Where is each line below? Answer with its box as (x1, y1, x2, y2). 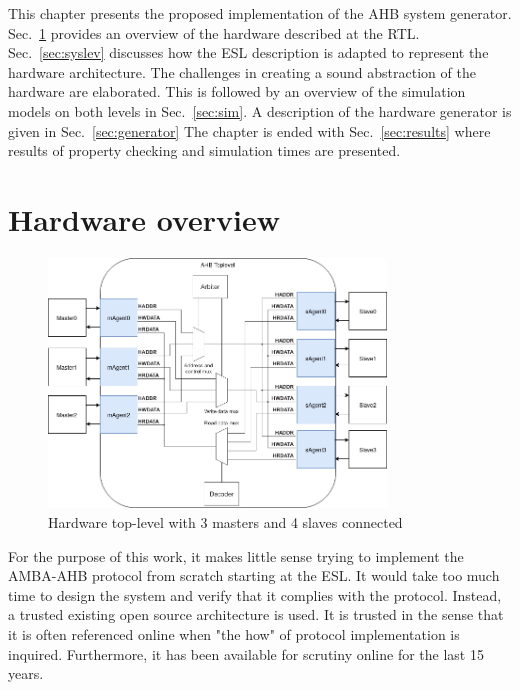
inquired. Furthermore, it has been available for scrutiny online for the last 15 (8, 643, 484, 664)
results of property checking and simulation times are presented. (8, 140, 401, 161)
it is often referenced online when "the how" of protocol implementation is (8, 623, 460, 644)
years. (8, 663, 44, 684)
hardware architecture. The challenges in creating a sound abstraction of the (8, 61, 476, 82)
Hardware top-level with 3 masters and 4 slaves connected (48, 511, 403, 532)
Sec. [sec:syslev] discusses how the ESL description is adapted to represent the (8, 42, 489, 63)
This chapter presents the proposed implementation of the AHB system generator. (8, 3, 512, 23)
